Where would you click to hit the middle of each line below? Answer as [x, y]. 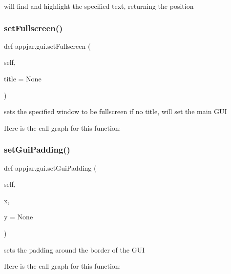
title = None [23, 78]
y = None [19, 217]
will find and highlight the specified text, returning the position [99, 6]
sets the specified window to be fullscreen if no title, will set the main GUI [115, 111]
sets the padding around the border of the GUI [74, 249]
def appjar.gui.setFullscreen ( [47, 46]
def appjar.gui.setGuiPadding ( [50, 167]
